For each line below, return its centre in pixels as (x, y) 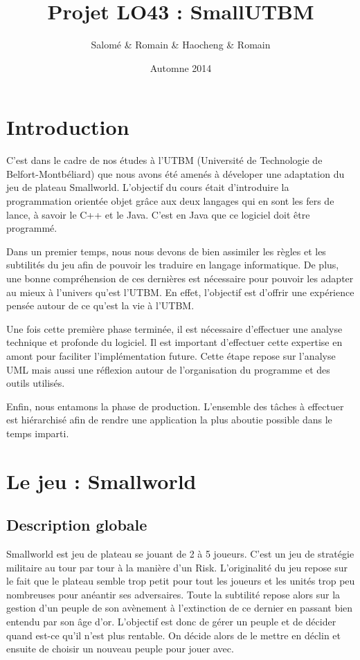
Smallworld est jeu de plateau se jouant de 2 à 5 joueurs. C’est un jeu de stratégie (180, 554)
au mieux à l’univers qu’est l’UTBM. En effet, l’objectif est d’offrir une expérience (180, 292)
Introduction (68, 127)
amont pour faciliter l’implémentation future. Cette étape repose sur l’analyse (171, 355)
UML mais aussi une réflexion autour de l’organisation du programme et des (168, 369)
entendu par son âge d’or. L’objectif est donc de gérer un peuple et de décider (171, 622)
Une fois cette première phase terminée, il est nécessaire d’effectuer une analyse (174, 328)
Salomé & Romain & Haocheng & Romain (181, 45)
